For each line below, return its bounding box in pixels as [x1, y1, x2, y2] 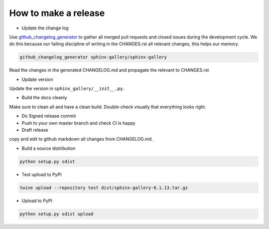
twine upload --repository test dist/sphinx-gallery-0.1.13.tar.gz [19, 185, 188, 191]
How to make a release [9, 7, 105, 18]
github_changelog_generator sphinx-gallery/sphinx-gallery [19, 54, 167, 60]
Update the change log [21, 25, 69, 31]
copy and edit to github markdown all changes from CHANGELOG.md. [9, 136, 153, 142]
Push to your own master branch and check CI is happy [21, 120, 135, 126]
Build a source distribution [21, 145, 76, 151]
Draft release [21, 127, 48, 133]
